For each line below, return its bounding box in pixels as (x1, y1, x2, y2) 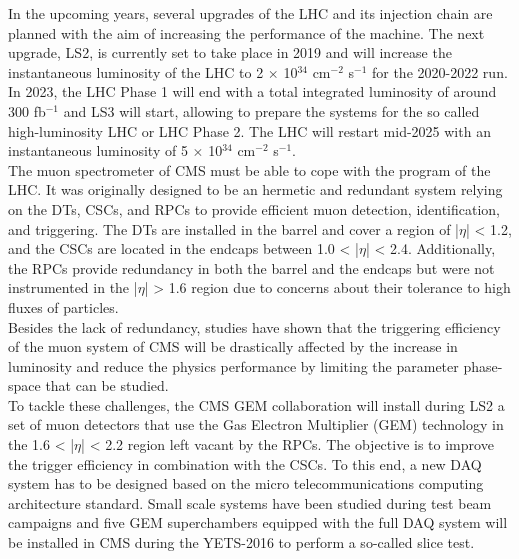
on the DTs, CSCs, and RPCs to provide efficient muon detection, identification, (8, 198, 501, 219)
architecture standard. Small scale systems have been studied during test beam (8, 492, 492, 513)
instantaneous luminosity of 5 (8, 140, 188, 161)
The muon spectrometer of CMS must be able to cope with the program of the (8, 159, 491, 180)
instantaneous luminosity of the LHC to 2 (8, 61, 264, 82)
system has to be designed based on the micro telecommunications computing (8, 473, 484, 494)
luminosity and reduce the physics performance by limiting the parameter (8, 355, 459, 376)
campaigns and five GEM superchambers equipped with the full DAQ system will (8, 512, 508, 533)
